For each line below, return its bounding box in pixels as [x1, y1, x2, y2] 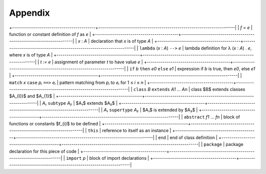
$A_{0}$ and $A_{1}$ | [9, 93, 55, 99]
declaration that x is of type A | [91, 38, 154, 44]
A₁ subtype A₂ [42, 100, 72, 106]
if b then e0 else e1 [129, 65, 174, 71]
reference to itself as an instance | [101, 128, 171, 134]
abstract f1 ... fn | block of [184, 114, 240, 120]
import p [66, 155, 86, 161]
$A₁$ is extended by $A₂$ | [142, 107, 198, 113]
